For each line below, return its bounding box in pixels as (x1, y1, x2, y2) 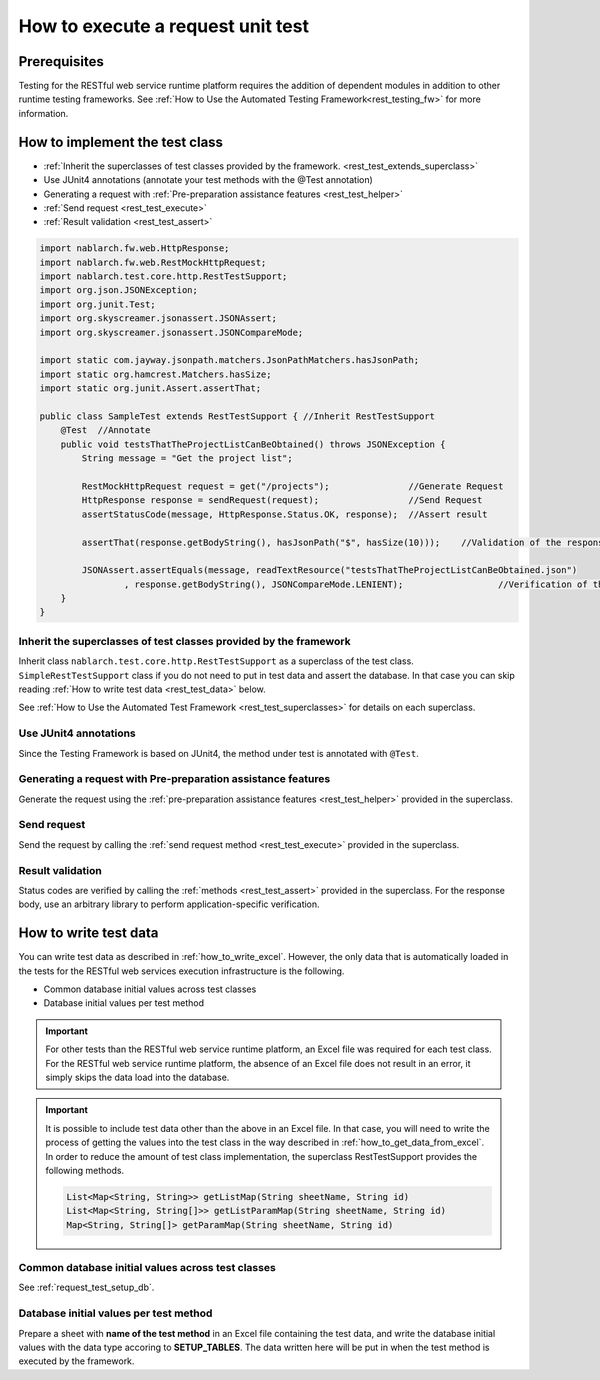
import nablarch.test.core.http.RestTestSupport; (39, 271, 288, 282)
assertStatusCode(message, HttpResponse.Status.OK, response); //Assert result (81, 508, 489, 520)
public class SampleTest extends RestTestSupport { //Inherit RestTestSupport (39, 410, 435, 422)
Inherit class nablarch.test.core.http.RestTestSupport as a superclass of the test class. (18, 655, 414, 667)
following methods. (45, 1164, 125, 1176)
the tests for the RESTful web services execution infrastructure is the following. (18, 965, 345, 977)
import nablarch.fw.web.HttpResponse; (39, 243, 230, 254)
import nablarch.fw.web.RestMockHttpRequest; (39, 256, 267, 268)
